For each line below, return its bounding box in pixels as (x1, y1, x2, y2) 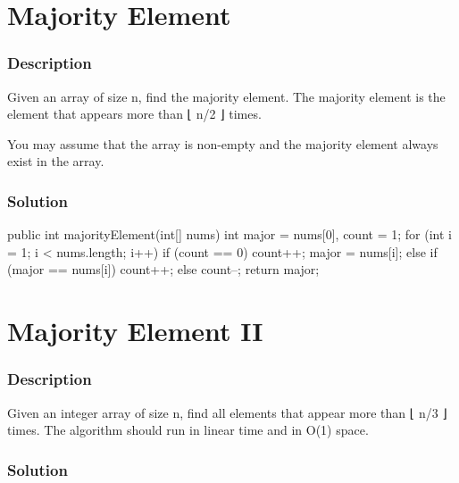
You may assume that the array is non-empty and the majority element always (7, 134, 438, 153)
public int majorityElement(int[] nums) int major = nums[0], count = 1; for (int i (7, 225, 452, 244)
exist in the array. (7, 152, 104, 171)
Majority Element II (7, 312, 263, 349)
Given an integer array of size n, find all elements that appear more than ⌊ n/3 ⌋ (7, 403, 447, 421)
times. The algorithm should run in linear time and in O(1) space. (7, 421, 369, 439)
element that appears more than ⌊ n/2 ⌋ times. (7, 104, 262, 123)
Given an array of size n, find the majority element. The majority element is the (7, 87, 446, 105)
